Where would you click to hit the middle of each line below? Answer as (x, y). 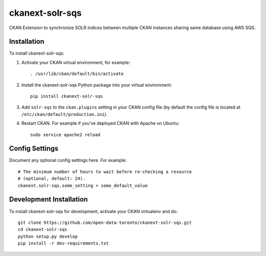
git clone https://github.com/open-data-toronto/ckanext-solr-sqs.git (105, 222)
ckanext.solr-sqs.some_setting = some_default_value (83, 185)
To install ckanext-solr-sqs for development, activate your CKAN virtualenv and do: (93, 211)
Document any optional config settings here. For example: (68, 160)
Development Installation (49, 200)
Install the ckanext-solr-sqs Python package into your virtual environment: (97, 85)
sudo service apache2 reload (65, 135)
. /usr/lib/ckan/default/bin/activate (77, 74)
